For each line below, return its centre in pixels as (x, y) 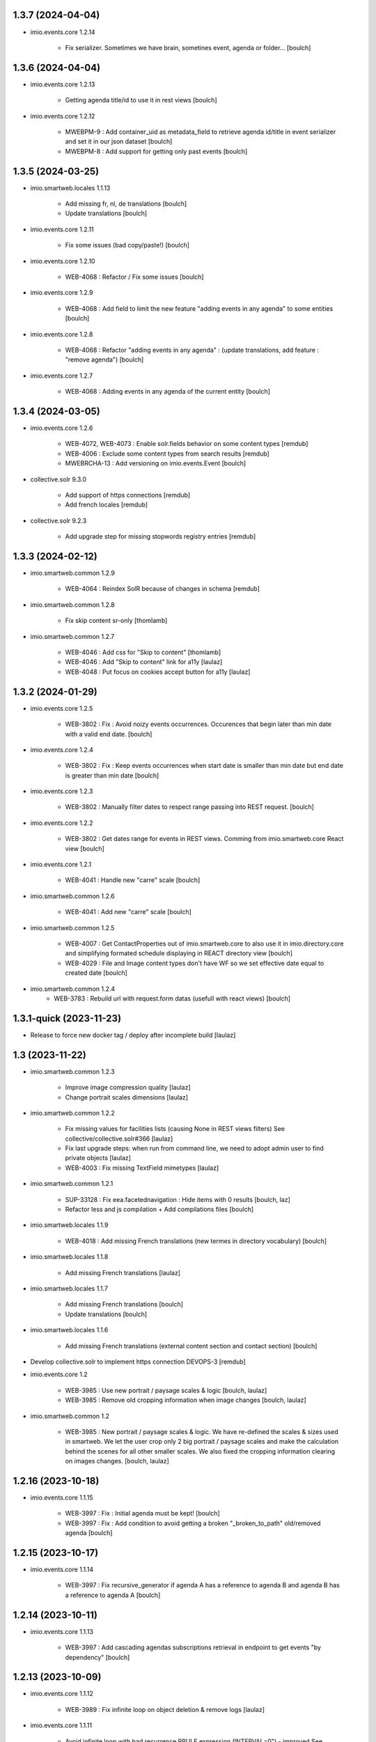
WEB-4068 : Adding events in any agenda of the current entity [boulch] (168, 392)
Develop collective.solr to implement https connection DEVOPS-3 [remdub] (138, 1362)
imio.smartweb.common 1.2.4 (73, 989)
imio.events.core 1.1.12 (62, 1694)
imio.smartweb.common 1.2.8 (72, 604)
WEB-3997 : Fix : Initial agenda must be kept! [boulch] (143, 1513)
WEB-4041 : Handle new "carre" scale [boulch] (133, 880)
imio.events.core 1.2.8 (62, 334)
